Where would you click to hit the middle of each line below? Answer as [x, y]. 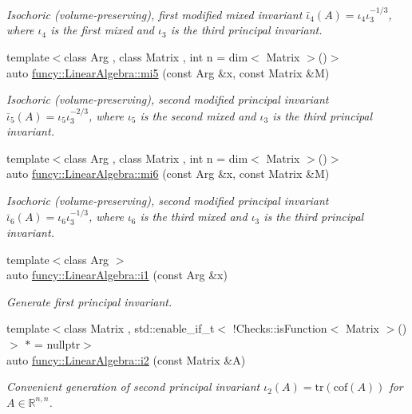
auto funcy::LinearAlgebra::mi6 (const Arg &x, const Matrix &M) [168, 173]
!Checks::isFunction [280, 328]
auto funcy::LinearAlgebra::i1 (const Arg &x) [117, 275]
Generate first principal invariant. [89, 301]
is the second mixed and [198, 115]
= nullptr [57, 343]
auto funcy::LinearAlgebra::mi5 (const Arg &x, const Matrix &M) [168, 72]
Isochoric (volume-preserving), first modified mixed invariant [154, 14]
